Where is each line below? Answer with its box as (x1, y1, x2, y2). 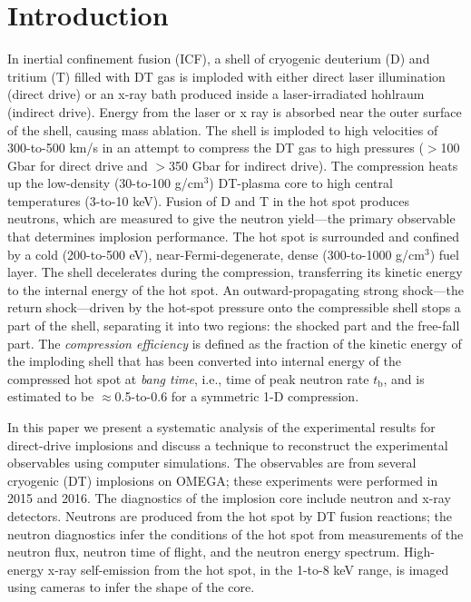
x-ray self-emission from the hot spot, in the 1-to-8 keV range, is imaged (47, 559, 449, 578)
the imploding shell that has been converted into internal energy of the (7, 351, 401, 370)
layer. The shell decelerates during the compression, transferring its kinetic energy (7, 262, 463, 281)
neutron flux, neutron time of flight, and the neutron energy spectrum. (7, 542, 400, 561)
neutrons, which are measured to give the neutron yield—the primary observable (7, 209, 456, 228)
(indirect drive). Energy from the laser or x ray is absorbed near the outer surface (7, 102, 462, 121)
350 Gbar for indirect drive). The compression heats (169, 155, 458, 174)
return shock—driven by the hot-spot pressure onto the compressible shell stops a (7, 298, 461, 317)
